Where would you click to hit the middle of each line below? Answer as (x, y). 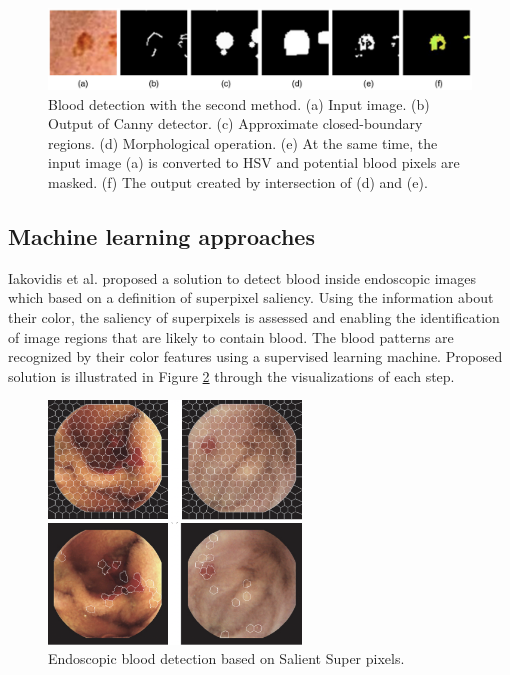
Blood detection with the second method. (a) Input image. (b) (239, 103)
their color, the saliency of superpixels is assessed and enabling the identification (254, 316)
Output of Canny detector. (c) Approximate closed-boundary (235, 123)
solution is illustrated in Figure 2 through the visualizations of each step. (231, 375)
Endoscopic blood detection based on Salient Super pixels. (226, 658)
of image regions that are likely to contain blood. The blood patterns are (231, 336)
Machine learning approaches (161, 235)
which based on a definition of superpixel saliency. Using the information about (251, 297)
